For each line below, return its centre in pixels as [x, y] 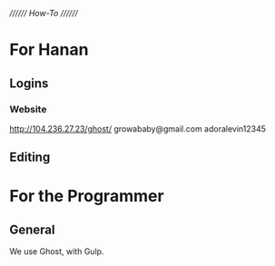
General [33, 229]
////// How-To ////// [44, 13]
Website [28, 109]
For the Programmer [87, 197]
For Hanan [49, 50]
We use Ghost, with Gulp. [57, 251]
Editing [30, 158]
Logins [29, 83]
